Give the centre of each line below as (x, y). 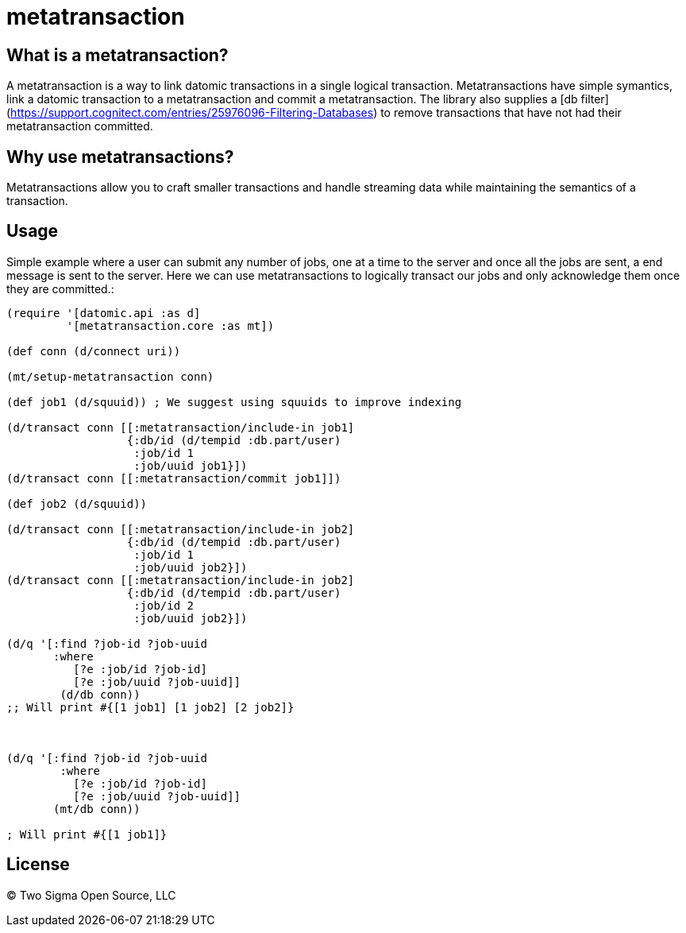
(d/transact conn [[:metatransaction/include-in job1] (181, 427)
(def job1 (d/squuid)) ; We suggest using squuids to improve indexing (234, 402)
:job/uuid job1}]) (191, 465)
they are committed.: (60, 288)
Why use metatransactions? (120, 157)
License (38, 865)
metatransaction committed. (80, 126)
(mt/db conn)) (97, 809)
